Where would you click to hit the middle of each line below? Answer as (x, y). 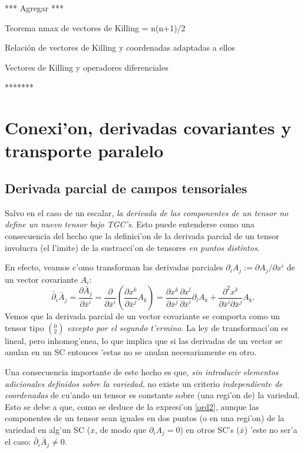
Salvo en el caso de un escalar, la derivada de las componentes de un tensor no (147, 212)
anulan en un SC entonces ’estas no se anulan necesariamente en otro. (131, 352)
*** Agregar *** (34, 8)
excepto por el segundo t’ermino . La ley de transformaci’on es (178, 327)
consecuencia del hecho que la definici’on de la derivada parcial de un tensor (142, 235)
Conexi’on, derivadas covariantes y (148, 128)
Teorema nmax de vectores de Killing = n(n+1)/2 (95, 27)
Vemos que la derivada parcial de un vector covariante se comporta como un (142, 316)
